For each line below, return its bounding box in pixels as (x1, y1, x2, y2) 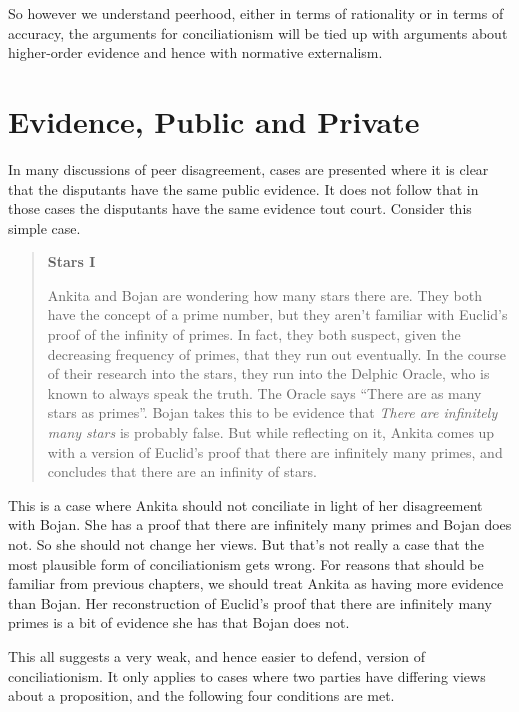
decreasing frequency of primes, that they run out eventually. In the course (47, 343, 506, 364)
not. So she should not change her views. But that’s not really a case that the (8, 534, 484, 554)
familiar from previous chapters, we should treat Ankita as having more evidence (8, 573, 504, 594)
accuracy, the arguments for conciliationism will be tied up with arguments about (8, 22, 508, 43)
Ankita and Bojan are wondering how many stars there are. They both (47, 284, 482, 305)
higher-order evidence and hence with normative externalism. (8, 42, 383, 63)
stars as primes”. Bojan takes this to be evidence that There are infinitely (47, 402, 498, 423)
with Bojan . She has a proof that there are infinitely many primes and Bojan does (8, 514, 512, 535)
